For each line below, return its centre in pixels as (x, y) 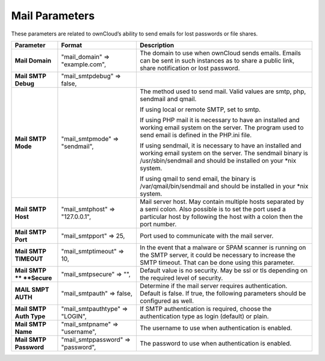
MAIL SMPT (32, 289)
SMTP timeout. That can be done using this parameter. (217, 262)
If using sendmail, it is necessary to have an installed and (220, 146)
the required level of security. (181, 278)
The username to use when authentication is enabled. (216, 328)
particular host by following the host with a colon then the (221, 217)
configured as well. (167, 301)
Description (157, 45)
